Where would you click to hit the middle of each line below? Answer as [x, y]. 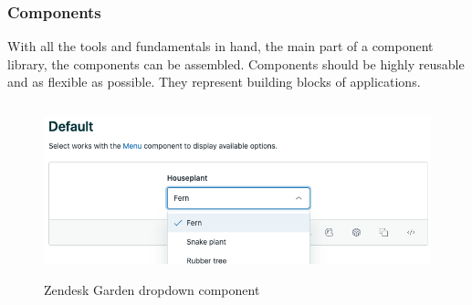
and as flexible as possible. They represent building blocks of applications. [214, 82]
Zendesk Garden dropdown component [152, 289]
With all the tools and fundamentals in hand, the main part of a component [220, 46]
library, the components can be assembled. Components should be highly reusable [236, 63]
